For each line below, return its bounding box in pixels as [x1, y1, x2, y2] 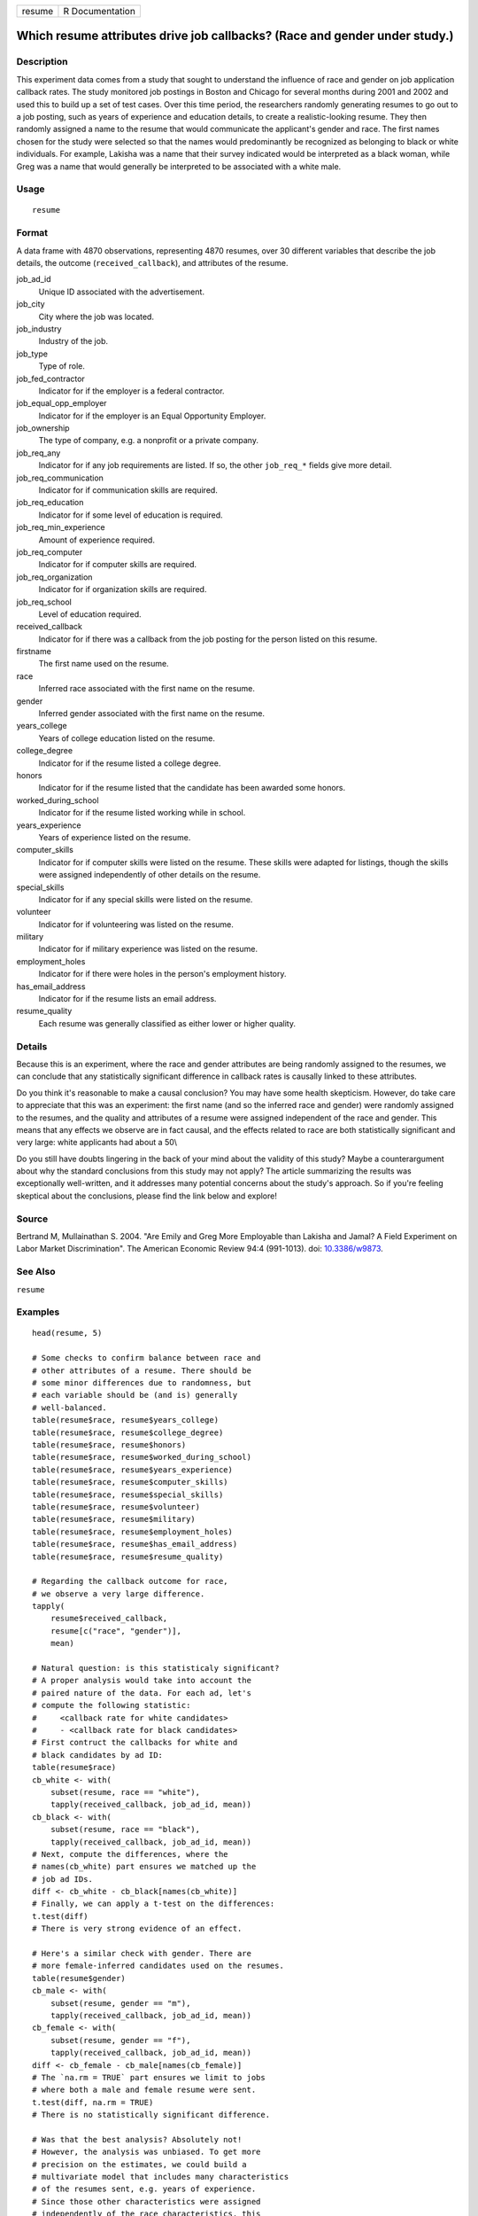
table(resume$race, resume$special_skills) [32, 1489, 224, 1500]
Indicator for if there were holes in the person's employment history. [38, 969, 287, 979]
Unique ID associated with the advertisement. [38, 286, 205, 297]
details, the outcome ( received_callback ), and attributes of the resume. [16, 257, 289, 268]
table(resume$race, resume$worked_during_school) [32, 1452, 252, 1463]
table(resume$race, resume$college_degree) [32, 1427, 224, 1438]
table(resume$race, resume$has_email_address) [32, 1539, 238, 1549]
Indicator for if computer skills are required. [38, 559, 197, 570]
